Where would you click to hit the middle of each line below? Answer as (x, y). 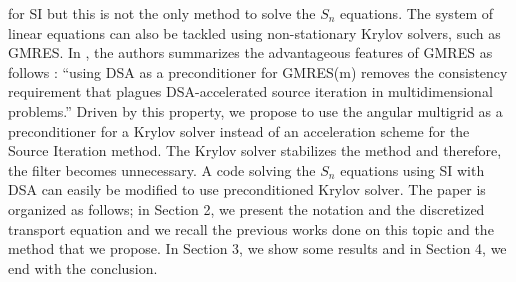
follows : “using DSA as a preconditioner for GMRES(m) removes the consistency (258, 71)
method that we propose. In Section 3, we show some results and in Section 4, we (257, 248)
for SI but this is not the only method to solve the (162, 13)
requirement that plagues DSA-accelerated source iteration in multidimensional (250, 91)
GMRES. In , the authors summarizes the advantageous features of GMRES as (250, 52)
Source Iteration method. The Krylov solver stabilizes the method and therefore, (255, 150)
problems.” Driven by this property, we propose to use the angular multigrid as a (255, 110)
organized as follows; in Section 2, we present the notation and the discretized (246, 208)
